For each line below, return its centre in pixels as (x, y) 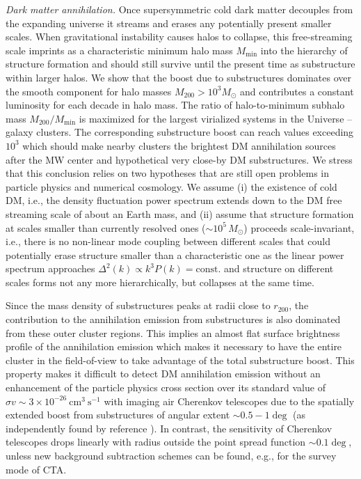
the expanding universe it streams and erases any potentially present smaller (169, 23)
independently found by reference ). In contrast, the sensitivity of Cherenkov (169, 428)
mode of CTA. (36, 469)
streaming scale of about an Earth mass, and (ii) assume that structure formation (180, 213)
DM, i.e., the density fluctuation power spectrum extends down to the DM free (174, 200)
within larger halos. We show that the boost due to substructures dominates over (178, 77)
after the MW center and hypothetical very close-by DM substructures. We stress (179, 159)
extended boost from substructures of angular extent (118, 415)
